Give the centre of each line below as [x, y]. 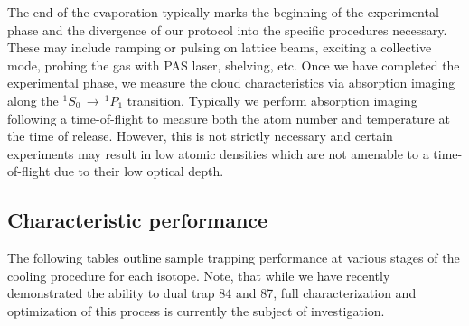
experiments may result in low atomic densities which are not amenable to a [218, 153]
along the [33, 100]
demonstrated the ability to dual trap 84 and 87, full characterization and [212, 293]
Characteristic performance [138, 220]
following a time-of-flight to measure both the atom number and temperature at [229, 118]
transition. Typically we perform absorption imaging [272, 100]
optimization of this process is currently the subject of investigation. [196, 310]
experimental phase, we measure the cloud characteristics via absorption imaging [231, 83]
